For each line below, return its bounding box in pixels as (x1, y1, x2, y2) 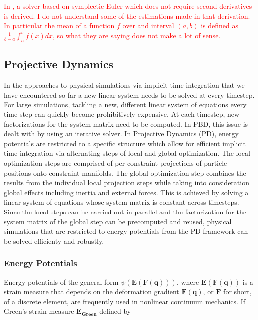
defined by (99, 306, 131, 316)
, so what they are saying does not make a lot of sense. (53, 30, 221, 41)
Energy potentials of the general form (4, 276, 119, 287)
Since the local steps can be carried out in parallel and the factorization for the (4, 207, 246, 216)
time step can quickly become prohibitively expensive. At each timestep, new (4, 109, 240, 119)
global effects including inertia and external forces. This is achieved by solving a (4, 187, 249, 197)
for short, (223, 286, 252, 297)
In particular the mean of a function (4, 20, 115, 31)
